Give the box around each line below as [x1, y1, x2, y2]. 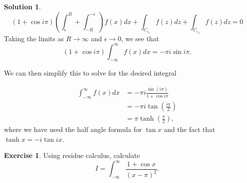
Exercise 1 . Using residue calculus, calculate [4, 150, 140, 160]
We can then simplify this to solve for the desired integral [4, 68, 177, 78]
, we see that [121, 33, 159, 43]
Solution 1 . [4, 1, 41, 11]
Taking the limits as [4, 33, 64, 43]
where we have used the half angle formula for [4, 124, 142, 134]
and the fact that [164, 124, 215, 134]
